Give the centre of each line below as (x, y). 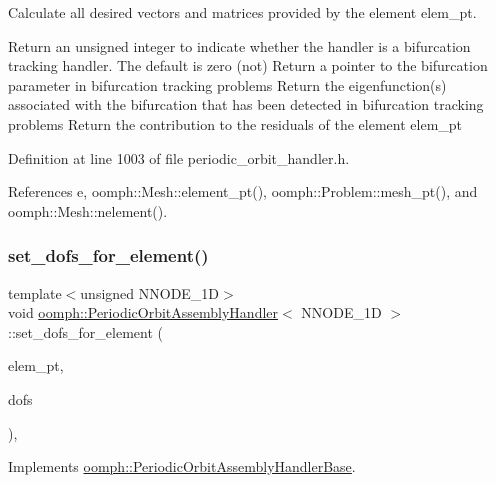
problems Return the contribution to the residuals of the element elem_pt (235, 123)
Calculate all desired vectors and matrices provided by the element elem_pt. (242, 12)
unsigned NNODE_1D (150, 292)
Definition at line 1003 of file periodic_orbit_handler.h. (179, 157)
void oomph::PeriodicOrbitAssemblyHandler (143, 312)
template (35, 292)
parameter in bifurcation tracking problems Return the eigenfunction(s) (227, 84)
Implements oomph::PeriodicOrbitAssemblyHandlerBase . (182, 466)
